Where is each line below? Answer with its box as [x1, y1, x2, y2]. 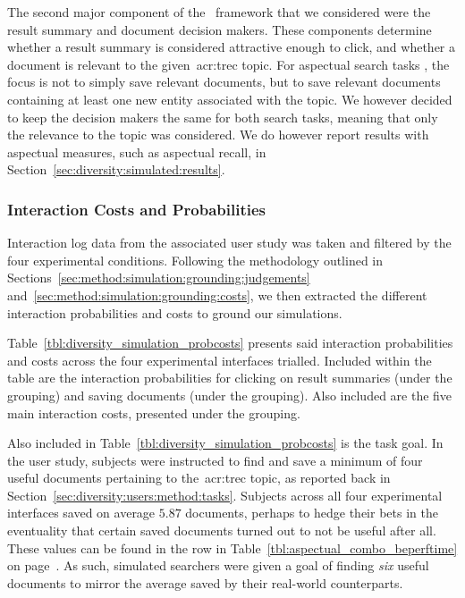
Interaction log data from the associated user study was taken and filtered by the [7, 233, 452, 252]
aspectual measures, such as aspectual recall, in [7, 142, 266, 161]
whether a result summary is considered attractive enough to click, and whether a [7, 38, 456, 56]
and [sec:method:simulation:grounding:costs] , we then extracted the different [7, 285, 427, 304]
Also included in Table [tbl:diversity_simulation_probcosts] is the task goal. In [7, 434, 444, 452]
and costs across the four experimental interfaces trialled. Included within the [7, 350, 432, 369]
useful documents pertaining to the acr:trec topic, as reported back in [7, 468, 391, 487]
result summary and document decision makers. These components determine [7, 20, 432, 38]
